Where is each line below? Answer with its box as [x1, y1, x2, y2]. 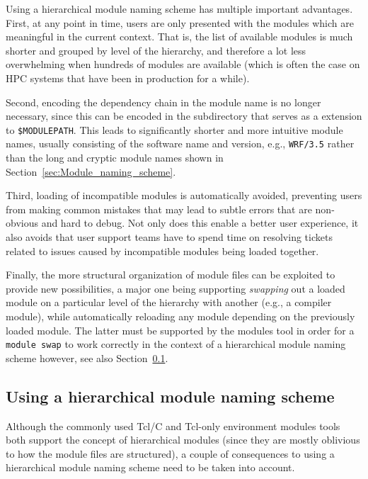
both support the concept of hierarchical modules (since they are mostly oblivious [6, 432, 360, 447]
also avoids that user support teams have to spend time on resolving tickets [6, 230, 333, 244]
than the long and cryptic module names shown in [6, 150, 224, 165]
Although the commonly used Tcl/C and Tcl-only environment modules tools [6, 418, 340, 433]
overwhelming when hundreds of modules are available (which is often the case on [6, 57, 360, 72]
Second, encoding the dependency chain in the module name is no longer [6, 94, 321, 109]
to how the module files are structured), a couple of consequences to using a [6, 446, 335, 461]
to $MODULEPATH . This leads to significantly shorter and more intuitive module [6, 122, 343, 137]
